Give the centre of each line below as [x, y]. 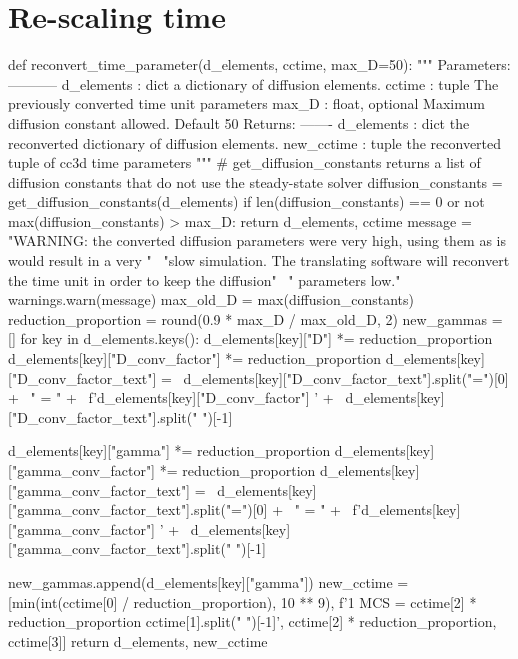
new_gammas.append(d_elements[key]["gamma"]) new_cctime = [208, 581]
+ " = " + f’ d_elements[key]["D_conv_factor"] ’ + [171, 397]
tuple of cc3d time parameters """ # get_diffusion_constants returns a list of [244, 162]
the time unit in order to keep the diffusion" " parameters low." [204, 279]
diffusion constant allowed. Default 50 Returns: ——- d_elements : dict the [239, 122]
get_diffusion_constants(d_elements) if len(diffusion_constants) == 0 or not [246, 201]
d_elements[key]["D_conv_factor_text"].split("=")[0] [346, 377]
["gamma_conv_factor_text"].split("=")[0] [138, 509]
